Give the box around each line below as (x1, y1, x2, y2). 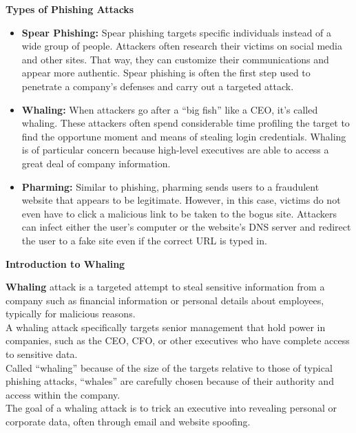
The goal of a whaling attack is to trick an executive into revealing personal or (6, 401, 337, 415)
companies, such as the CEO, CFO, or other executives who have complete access (6, 333, 350, 348)
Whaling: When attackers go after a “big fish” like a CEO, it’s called (21, 102, 318, 116)
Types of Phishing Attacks (6, 2, 134, 16)
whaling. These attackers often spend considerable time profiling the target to (21, 116, 350, 130)
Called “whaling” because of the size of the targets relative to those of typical (6, 360, 333, 374)
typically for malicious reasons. (6, 306, 136, 321)
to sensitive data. (6, 347, 78, 361)
